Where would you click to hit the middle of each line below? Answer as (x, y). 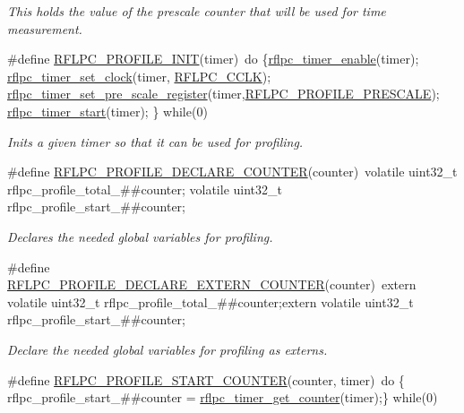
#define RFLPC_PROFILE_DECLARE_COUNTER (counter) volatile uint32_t (232, 172)
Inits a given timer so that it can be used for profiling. (155, 141)
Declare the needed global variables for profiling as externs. (168, 349)
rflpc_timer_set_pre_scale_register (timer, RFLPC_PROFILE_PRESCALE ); (223, 94)
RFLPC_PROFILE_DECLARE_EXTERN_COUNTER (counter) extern (212, 284)
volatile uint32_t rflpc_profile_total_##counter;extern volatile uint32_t (211, 301)
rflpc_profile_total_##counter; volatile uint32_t (145, 189)
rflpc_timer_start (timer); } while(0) (107, 111)
